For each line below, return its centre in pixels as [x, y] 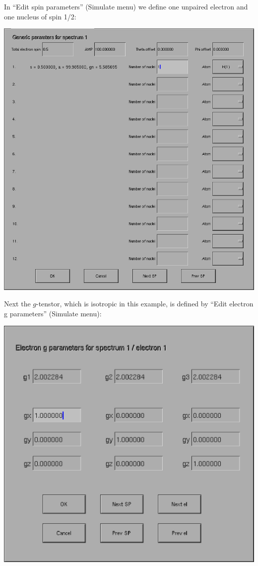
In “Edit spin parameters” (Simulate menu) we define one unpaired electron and [126, 6]
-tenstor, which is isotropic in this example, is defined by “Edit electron [145, 304]
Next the [17, 304]
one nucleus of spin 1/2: [40, 16]
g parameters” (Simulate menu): [53, 313]
